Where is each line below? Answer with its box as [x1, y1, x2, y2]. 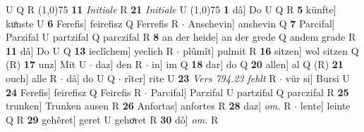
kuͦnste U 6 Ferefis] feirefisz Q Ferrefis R [6, 15, 179, 30]
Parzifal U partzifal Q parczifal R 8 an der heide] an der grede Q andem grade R [6, 29, 356, 44]
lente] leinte [300, 98, 351, 113]
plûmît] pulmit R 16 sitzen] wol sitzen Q [183, 43, 359, 58]
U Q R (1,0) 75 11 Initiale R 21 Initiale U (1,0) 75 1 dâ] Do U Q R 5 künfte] [6, 2, 336, 16]
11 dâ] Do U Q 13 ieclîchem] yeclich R [6, 43, 174, 58]
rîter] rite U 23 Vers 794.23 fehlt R [124, 70, 277, 85]
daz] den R [95, 57, 142, 72]
